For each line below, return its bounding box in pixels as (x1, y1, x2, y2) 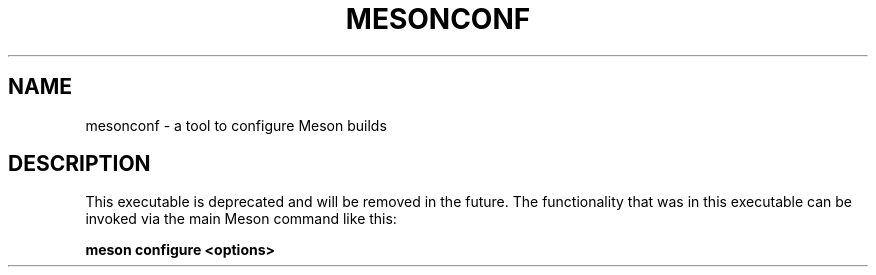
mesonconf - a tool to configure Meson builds (85, 116, 387, 134)
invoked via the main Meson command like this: (85, 210, 397, 228)
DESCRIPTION (8, 151, 151, 177)
